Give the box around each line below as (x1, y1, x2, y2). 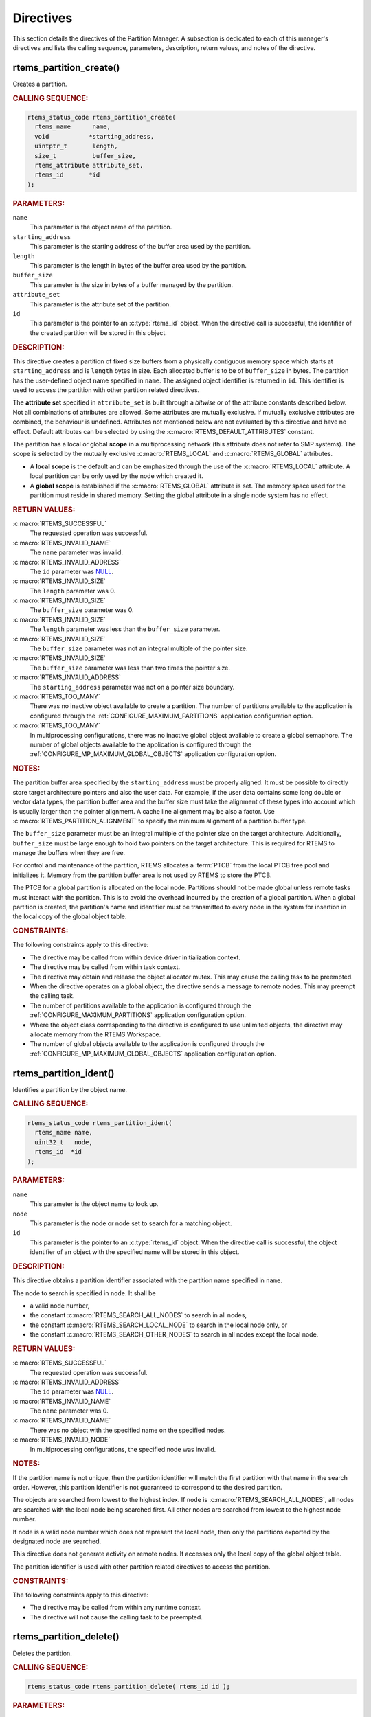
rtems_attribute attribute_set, (34, 161, 144, 170)
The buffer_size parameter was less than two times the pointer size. (30, 663, 230, 672)
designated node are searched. (12, 1537, 102, 1545)
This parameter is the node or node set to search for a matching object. (30, 1219, 232, 1227)
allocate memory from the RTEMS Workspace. (30, 1030, 161, 1038)
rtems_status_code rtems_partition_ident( (27, 1119, 172, 1126)
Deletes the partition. (12, 1649, 72, 1657)
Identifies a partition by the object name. (12, 1085, 127, 1093)
